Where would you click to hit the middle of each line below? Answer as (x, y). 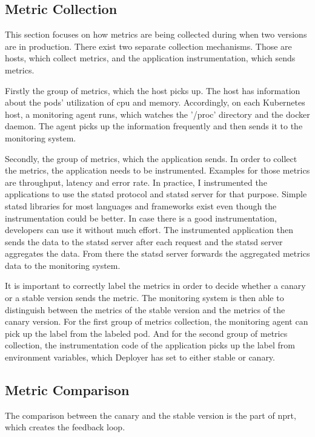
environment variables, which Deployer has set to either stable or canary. (140, 357)
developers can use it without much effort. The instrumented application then (149, 230)
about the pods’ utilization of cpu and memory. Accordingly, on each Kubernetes (155, 102)
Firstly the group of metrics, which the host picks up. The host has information (153, 90)
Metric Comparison (67, 390)
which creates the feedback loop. (65, 427)
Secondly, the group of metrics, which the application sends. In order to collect (151, 158)
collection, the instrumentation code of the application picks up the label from (150, 345)
